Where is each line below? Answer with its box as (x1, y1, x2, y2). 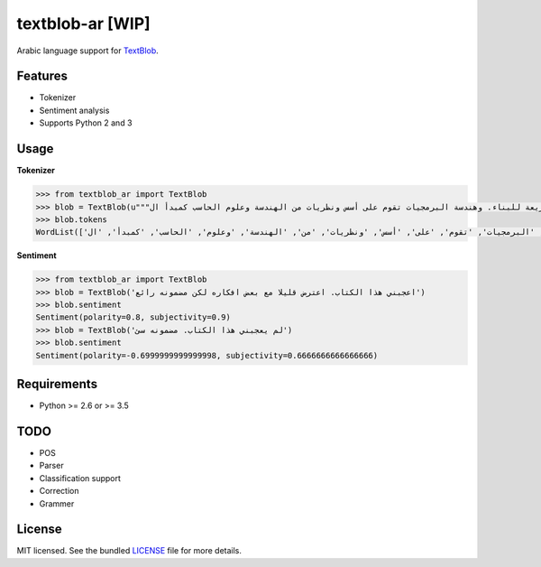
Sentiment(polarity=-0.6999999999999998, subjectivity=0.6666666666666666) (35, 350, 379, 360)
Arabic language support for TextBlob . (16, 45, 160, 56)
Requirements (16, 376, 98, 392)
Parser (39, 460, 64, 471)
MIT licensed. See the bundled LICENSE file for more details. (16, 545, 243, 556)
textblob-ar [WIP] (16, 14, 151, 33)
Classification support (39, 472, 122, 483)
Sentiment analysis (39, 105, 110, 116)
